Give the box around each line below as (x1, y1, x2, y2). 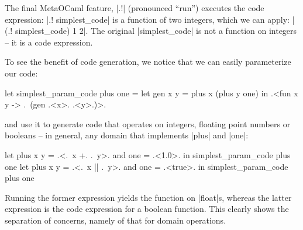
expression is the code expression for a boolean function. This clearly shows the (5, 203, 289, 215)
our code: (5, 67, 38, 79)
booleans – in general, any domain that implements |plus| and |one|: (5, 129, 249, 141)
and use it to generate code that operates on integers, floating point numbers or (5, 117, 291, 130)
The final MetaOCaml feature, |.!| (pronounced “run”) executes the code (5, 2, 264, 13)
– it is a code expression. (5, 36, 93, 48)
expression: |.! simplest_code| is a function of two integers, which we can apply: (5, 13, 290, 25)
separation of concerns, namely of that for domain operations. (5, 214, 226, 226)
